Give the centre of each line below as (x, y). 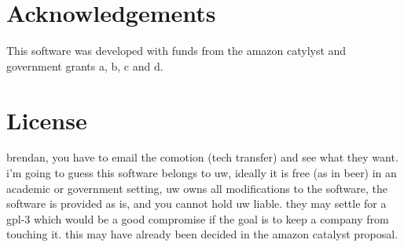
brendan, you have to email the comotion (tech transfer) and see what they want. (202, 157)
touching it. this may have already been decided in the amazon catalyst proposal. (202, 234)
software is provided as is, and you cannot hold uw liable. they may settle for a (196, 203)
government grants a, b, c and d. (85, 65)
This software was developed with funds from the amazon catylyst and (176, 51)
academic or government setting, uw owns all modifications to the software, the (197, 188)
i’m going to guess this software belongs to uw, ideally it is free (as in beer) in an (202, 173)
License (47, 120)
